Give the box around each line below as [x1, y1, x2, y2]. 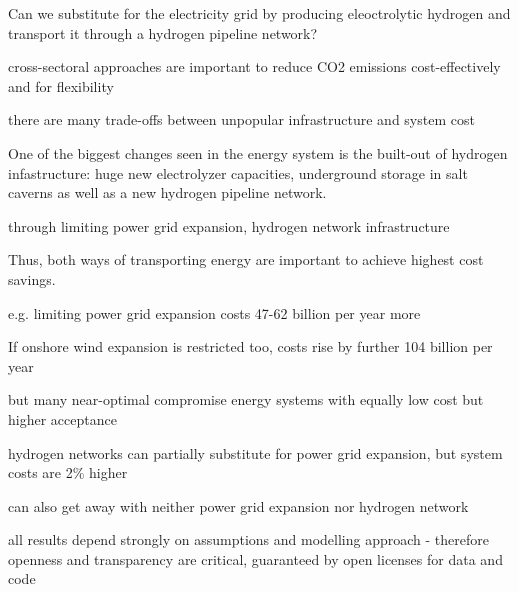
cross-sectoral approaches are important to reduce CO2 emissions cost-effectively [8, 56, 501, 77]
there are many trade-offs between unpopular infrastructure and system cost [8, 109, 475, 130]
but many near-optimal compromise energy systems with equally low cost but [8, 389, 484, 410]
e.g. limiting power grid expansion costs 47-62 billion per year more [8, 302, 421, 323]
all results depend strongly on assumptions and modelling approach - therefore [8, 529, 489, 550]
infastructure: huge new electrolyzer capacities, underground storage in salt [8, 162, 468, 183]
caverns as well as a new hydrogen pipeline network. [8, 182, 327, 203]
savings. [8, 268, 56, 289]
